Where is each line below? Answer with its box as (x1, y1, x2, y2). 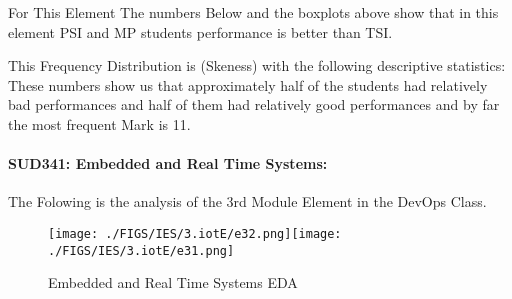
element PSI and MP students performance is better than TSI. (8, 21, 393, 42)
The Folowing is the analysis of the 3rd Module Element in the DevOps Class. (8, 191, 487, 212)
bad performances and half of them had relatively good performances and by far (8, 94, 500, 115)
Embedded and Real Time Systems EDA (48, 272, 298, 293)
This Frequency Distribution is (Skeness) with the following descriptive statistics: (8, 55, 506, 76)
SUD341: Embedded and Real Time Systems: (8, 153, 328, 174)
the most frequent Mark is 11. (8, 113, 191, 134)
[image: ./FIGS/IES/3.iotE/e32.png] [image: (48, 226, 342, 241)
